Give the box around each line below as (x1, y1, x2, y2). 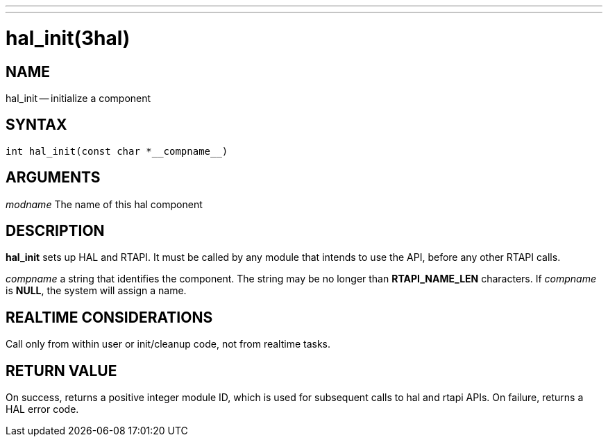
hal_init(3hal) (6, 26, 130, 50)
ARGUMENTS (6, 169, 101, 187)
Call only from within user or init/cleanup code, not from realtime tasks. (6, 338, 331, 350)
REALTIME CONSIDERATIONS (6, 308, 213, 326)
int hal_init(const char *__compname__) (6, 145, 228, 157)
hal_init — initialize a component (6, 92, 151, 104)
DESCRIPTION (6, 222, 105, 240)
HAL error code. (6, 403, 79, 416)
